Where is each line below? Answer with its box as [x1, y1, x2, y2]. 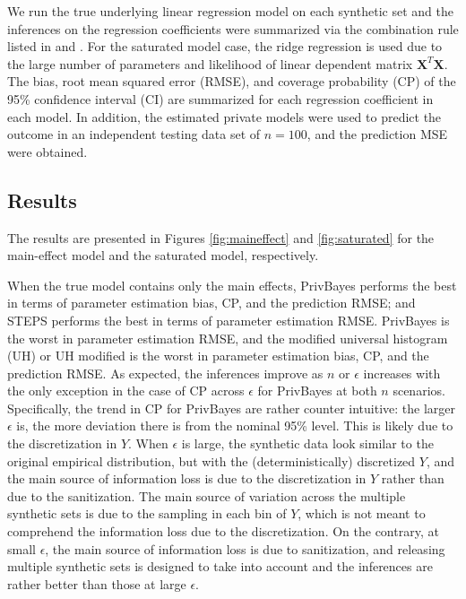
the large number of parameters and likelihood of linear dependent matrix [7, 54, 413, 73]
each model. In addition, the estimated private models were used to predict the [7, 107, 442, 126]
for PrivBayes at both [257, 381, 377, 400]
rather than [381, 469, 444, 488]
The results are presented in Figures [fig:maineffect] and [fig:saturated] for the [7, 228, 435, 247]
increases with [363, 363, 441, 382]
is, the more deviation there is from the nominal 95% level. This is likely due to [16, 416, 453, 435]
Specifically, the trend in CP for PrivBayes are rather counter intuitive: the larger [7, 398, 455, 417]
